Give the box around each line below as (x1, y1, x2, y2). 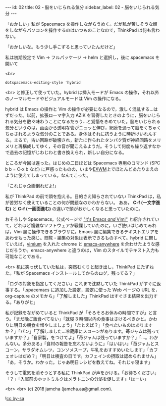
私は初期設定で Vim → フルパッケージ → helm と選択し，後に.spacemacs (5, 54, 155, 60)
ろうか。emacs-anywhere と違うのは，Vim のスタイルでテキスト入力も (13, 247, 160, 253)
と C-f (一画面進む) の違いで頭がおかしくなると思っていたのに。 (12, 206, 143, 211)
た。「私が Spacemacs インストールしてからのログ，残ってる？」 (5, 270, 137, 276)
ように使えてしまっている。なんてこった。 (5, 172, 91, 178)
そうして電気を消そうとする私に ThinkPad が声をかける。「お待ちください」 (5, 370, 160, 375)
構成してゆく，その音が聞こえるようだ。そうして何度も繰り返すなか (22, 143, 161, 149)
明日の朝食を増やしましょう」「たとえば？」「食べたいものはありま (13, 322, 149, 328)
